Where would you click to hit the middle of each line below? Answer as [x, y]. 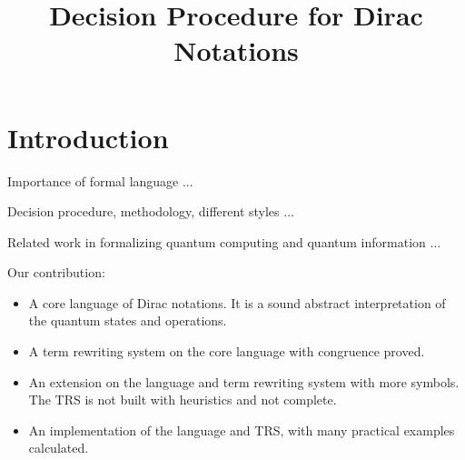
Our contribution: [56, 272]
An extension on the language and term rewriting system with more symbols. [244, 381]
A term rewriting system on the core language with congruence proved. [227, 351]
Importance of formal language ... [100, 180]
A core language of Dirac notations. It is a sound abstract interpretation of [237, 302]
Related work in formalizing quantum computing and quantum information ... [224, 241]
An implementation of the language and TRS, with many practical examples [242, 430]
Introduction [88, 137]
